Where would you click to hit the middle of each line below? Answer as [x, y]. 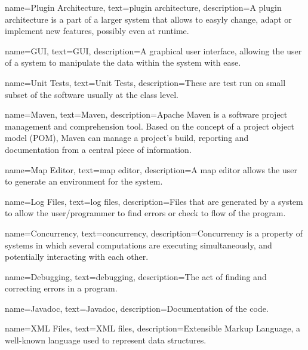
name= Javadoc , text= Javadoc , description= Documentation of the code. [137, 308]
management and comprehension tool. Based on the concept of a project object [150, 126]
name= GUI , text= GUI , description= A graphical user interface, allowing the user [153, 50]
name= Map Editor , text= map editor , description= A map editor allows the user [151, 169]
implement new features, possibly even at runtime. [97, 31]
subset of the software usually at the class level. [92, 94]
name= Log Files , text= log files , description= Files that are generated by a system [154, 201]
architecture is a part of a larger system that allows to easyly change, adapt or [148, 19]
